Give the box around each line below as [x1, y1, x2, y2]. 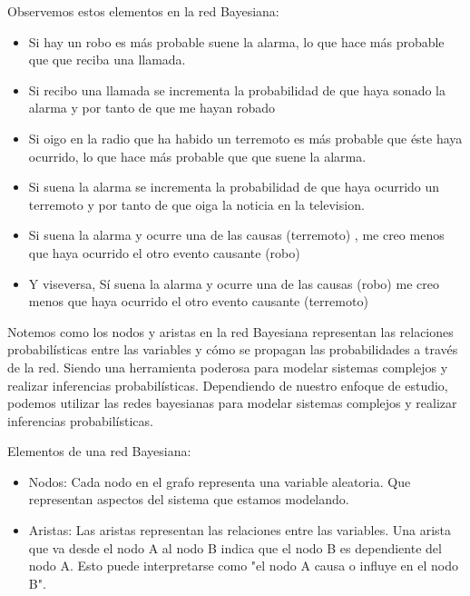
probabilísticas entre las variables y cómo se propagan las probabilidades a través [7, 340, 458, 359]
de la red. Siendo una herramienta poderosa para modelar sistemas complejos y [7, 357, 448, 376]
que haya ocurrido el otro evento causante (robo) [28, 243, 300, 262]
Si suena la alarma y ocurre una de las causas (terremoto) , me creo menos [28, 225, 445, 244]
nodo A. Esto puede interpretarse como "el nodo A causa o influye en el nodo [28, 556, 459, 575]
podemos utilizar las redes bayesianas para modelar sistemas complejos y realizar [7, 393, 457, 412]
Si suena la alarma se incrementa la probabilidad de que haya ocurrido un [28, 177, 440, 196]
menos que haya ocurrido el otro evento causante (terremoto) [28, 292, 368, 311]
